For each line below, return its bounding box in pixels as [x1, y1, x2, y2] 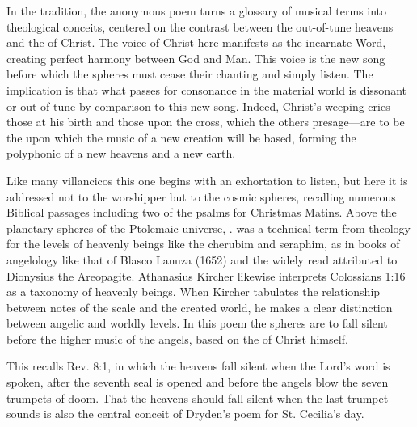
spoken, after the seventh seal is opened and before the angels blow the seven [6, 374, 389, 391]
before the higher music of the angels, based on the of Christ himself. [6, 330, 348, 347]
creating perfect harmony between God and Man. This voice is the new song [6, 49, 385, 66]
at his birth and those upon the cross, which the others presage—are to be [36, 113, 405, 130]
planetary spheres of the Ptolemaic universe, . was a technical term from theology [6, 219, 411, 236]
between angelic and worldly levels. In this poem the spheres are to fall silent [6, 315, 388, 332]
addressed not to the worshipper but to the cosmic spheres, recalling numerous [6, 188, 396, 205]
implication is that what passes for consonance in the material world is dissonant [6, 81, 406, 98]
